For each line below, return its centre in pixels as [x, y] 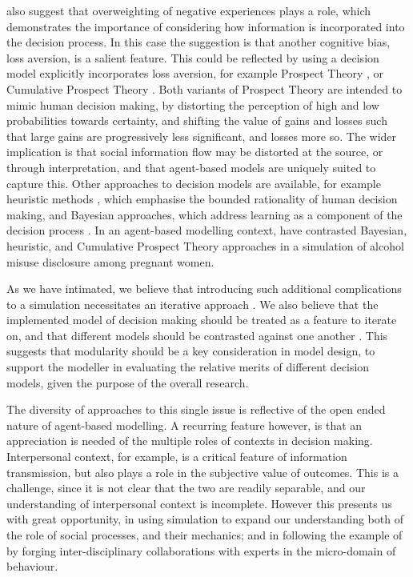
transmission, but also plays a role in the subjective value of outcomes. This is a [202, 472]
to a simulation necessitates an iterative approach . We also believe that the [192, 304]
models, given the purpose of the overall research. [128, 382]
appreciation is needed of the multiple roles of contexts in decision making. [190, 441]
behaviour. [32, 566]
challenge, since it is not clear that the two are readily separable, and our [186, 488]
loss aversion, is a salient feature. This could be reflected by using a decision [193, 57]
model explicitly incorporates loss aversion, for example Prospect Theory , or [195, 73]
